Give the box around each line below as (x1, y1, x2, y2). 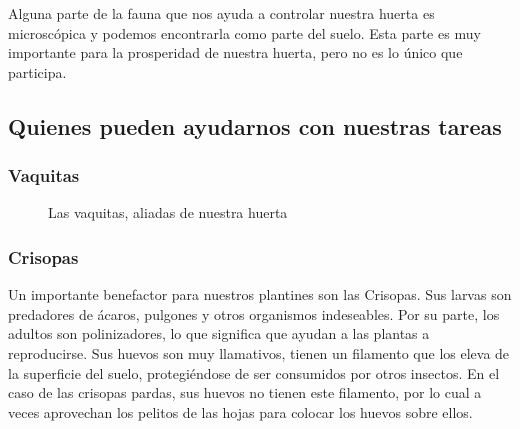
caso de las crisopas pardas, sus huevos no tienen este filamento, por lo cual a (8, 382, 482, 403)
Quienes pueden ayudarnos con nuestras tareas (8, 110, 502, 141)
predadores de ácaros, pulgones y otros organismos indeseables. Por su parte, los (8, 303, 500, 324)
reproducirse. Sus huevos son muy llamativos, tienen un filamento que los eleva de (8, 342, 510, 363)
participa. (8, 61, 67, 82)
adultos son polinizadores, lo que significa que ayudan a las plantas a (8, 323, 430, 344)
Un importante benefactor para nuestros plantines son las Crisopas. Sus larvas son (8, 284, 512, 305)
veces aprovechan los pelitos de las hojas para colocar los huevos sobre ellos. (8, 401, 473, 422)
